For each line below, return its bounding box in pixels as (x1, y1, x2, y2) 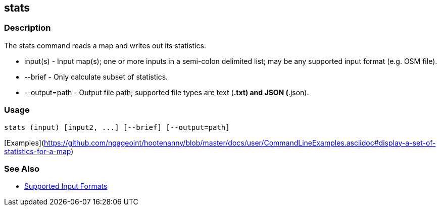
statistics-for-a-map (4, 147, 71, 156)
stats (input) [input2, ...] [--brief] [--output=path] (4, 123, 230, 131)
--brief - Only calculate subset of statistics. (24, 72, 168, 81)
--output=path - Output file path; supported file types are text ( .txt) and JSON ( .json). (24, 88, 309, 97)
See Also (4, 163, 39, 174)
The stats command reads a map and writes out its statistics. (4, 41, 207, 50)
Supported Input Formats (24, 182, 108, 191)
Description (4, 23, 51, 33)
